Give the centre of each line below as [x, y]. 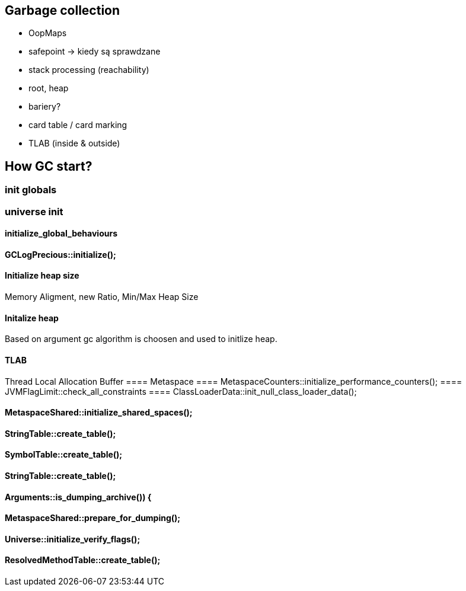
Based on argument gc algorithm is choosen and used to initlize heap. [141, 339]
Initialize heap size [42, 276]
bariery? [45, 107]
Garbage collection [63, 10]
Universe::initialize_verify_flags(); [73, 539]
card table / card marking [78, 125]
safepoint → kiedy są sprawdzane [95, 52]
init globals [31, 190]
